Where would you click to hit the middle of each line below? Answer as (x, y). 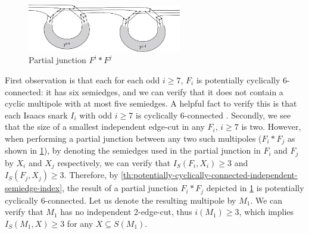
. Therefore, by (91, 175)
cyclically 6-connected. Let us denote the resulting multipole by (121, 200)
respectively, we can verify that (114, 162)
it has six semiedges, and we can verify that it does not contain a (165, 91)
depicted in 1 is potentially (255, 188)
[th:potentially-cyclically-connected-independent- (209, 175)
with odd (96, 115)
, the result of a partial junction (120, 188)
